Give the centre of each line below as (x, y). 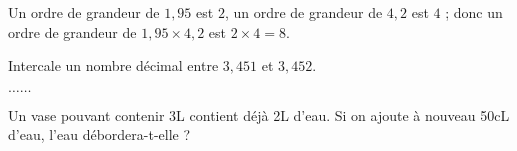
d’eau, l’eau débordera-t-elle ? (99, 134)
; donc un (474, 12)
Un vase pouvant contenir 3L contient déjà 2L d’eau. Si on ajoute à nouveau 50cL (259, 114)
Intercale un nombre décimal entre (113, 65)
